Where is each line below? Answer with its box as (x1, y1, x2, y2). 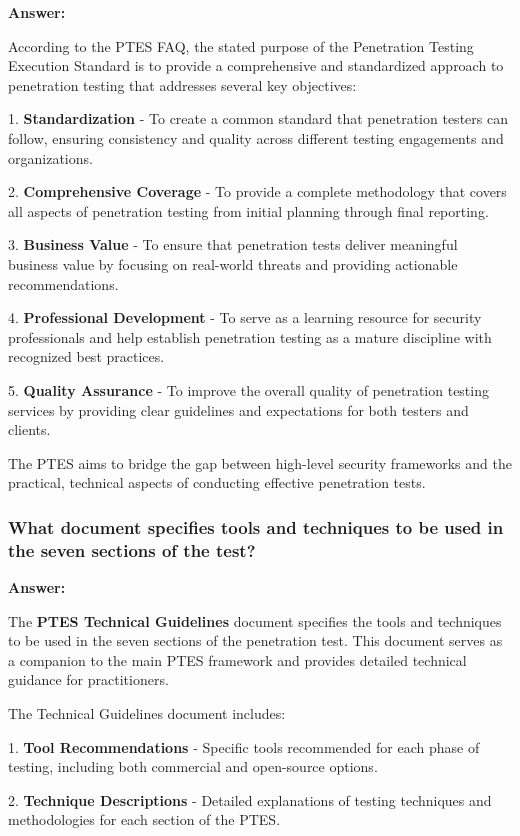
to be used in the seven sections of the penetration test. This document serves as (8, 630, 503, 651)
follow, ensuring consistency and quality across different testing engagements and (8, 127, 504, 148)
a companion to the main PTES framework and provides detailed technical (8, 649, 467, 670)
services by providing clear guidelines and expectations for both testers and (8, 399, 469, 420)
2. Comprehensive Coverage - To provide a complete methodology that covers (8, 181, 507, 202)
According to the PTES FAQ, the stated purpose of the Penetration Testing (8, 35, 474, 56)
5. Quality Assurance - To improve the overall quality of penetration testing (8, 379, 489, 400)
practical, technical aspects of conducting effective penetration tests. (8, 472, 426, 493)
